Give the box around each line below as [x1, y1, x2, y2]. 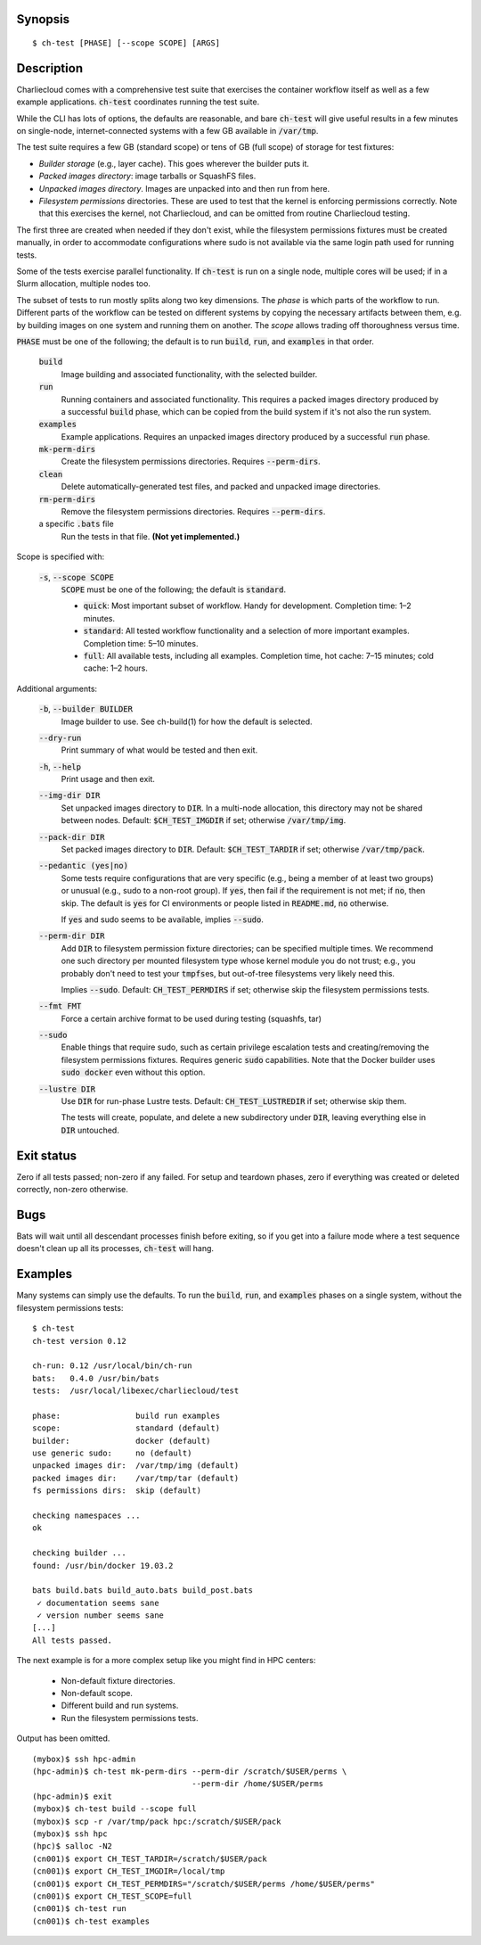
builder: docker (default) [32, 1436, 211, 1446]
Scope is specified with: [16, 551, 105, 562]
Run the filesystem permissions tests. [61, 1712, 199, 1723]
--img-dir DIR [38, 790, 101, 801]
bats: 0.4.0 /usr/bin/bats [32, 1373, 159, 1383]
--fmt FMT [38, 1001, 82, 1011]
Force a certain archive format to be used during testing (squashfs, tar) [61, 1013, 322, 1024]
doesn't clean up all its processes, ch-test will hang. [16, 1243, 214, 1254]
